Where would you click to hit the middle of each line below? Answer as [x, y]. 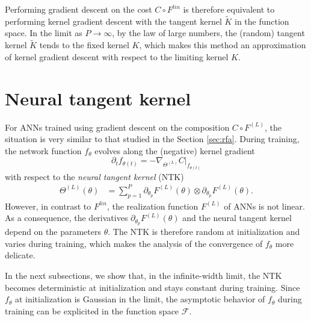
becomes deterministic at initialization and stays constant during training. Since [152, 287]
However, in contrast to [48, 206]
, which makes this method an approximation [223, 45]
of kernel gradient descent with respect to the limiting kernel [117, 56]
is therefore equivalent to [229, 9]
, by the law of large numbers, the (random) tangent [208, 33]
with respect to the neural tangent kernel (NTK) [94, 176]
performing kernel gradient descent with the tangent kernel [113, 21]
